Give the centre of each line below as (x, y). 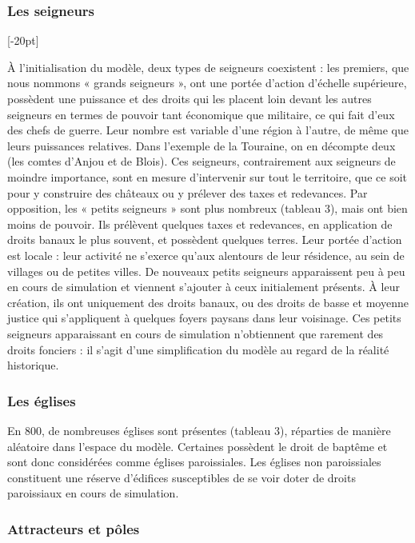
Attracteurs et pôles (74, 528)
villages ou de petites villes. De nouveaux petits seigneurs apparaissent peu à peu (206, 271)
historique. (33, 365)
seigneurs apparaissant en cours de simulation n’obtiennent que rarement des (196, 333)
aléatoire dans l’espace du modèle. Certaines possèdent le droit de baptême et (198, 446)
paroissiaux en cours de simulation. (93, 493)
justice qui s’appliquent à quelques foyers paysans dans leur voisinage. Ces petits (204, 318)
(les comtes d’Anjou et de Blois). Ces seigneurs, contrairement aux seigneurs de (202, 161)
